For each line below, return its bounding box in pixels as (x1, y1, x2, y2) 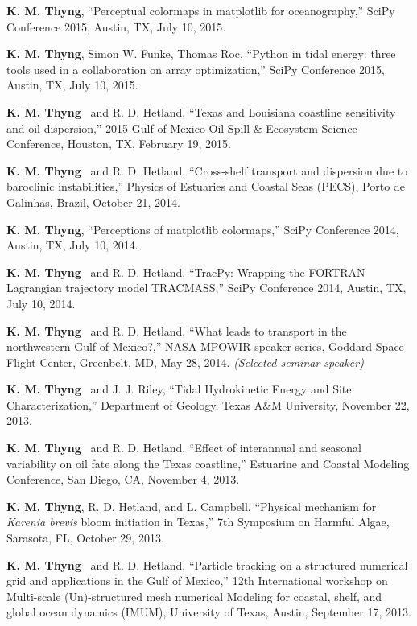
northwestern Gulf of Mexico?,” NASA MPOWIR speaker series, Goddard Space (6, 338, 404, 355)
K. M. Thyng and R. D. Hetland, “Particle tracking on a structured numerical (6, 556, 408, 573)
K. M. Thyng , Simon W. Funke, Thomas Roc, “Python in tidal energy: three (6, 45, 396, 62)
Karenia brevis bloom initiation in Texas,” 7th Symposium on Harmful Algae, (6, 513, 390, 530)
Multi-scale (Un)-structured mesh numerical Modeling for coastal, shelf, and (6, 587, 382, 604)
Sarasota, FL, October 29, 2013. (6, 529, 164, 546)
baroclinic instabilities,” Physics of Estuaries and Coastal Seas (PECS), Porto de (6, 178, 405, 195)
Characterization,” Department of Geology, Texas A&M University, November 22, (6, 396, 410, 413)
